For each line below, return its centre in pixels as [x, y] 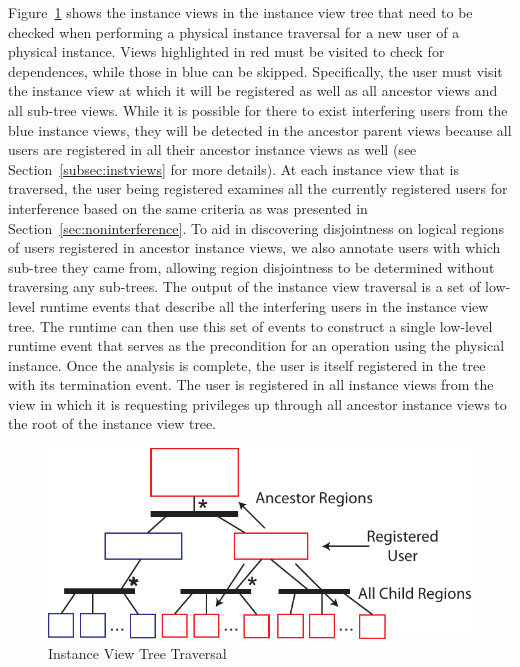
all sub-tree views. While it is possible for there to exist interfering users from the [258, 109]
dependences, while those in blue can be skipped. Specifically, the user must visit [255, 70]
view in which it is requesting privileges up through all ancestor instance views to [257, 403]
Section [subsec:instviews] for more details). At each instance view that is [233, 168]
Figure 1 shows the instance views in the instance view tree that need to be [240, 12]
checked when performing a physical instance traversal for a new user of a [234, 31]
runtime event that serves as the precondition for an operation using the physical [256, 345]
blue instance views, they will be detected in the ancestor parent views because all [260, 129]
